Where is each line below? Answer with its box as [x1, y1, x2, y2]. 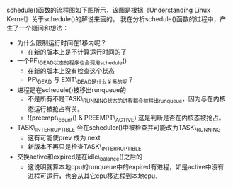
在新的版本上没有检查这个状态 [27, 66, 115, 75]
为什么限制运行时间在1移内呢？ [16, 39, 107, 47]
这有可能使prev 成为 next [27, 133, 101, 142]
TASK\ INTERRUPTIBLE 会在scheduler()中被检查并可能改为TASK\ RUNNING [16, 123, 221, 134]
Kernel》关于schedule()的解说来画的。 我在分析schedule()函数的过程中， [6, 15, 220, 23]
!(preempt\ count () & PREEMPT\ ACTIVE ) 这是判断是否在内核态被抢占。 [27, 113, 225, 123]
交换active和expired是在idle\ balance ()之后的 [16, 152, 143, 162]
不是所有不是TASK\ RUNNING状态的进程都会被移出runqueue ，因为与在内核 [27, 94, 226, 104]
